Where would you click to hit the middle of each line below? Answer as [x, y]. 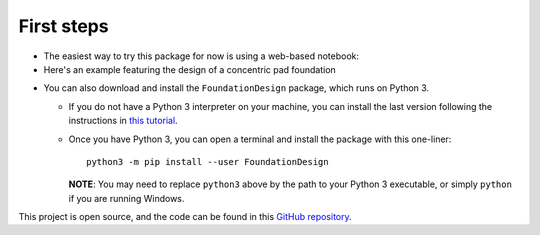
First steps [63, 26]
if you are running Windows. [126, 198]
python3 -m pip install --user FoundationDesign [207, 161]
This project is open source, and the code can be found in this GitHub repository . [185, 217]
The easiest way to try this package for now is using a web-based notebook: [201, 56]
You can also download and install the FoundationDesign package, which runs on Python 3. [236, 88]
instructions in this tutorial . [123, 121]
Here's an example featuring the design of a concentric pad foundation [190, 69]
